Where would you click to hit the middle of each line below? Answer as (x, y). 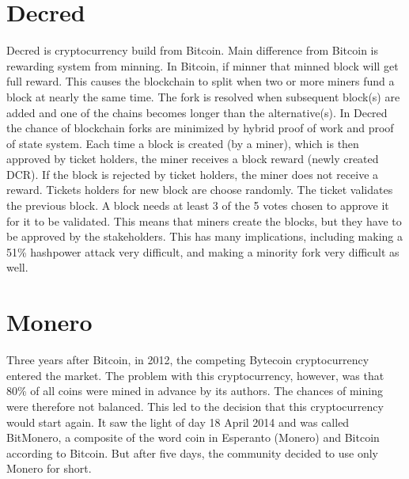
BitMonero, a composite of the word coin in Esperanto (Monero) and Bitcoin (193, 437)
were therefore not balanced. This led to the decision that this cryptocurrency (195, 406)
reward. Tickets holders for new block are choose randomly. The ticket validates (200, 190)
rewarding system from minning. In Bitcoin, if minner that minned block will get (203, 65)
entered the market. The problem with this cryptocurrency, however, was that (195, 375)
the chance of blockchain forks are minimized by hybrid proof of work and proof (200, 128)
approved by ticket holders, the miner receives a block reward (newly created (193, 159)
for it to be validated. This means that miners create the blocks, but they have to (204, 220)
